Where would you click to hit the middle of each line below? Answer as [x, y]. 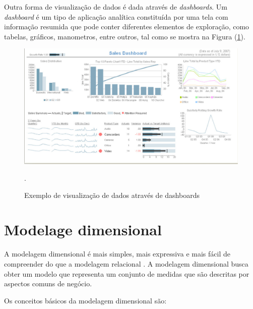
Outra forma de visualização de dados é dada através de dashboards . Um [116, 7]
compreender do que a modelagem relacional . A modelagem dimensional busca [126, 264]
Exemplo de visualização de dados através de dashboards [112, 195]
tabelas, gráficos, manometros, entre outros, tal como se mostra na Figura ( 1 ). [125, 36]
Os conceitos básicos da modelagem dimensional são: [85, 300]
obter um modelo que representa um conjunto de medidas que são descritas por [127, 273]
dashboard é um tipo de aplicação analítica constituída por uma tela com [116, 16]
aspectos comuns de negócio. [48, 284]
